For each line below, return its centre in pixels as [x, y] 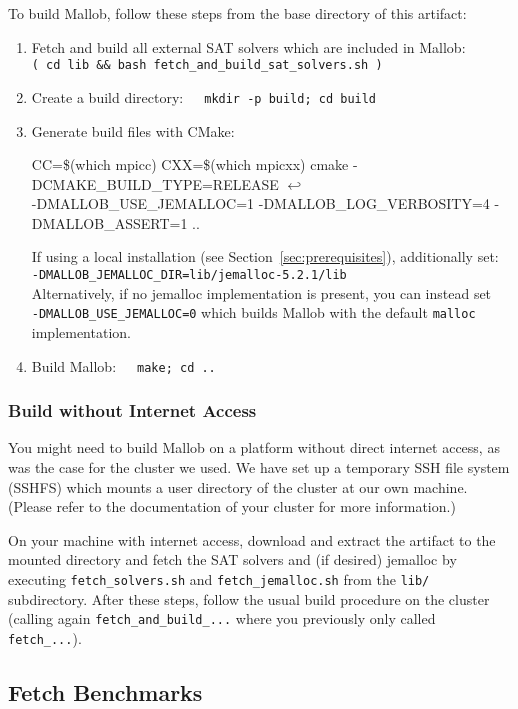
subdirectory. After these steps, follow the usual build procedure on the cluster [249, 598]
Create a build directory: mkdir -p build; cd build [204, 96]
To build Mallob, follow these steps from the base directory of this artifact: [237, 13]
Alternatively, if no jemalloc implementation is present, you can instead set [261, 292]
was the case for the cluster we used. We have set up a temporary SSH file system [259, 467]
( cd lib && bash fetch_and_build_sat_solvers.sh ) [207, 65]
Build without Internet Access [132, 410]
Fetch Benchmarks [105, 691]
